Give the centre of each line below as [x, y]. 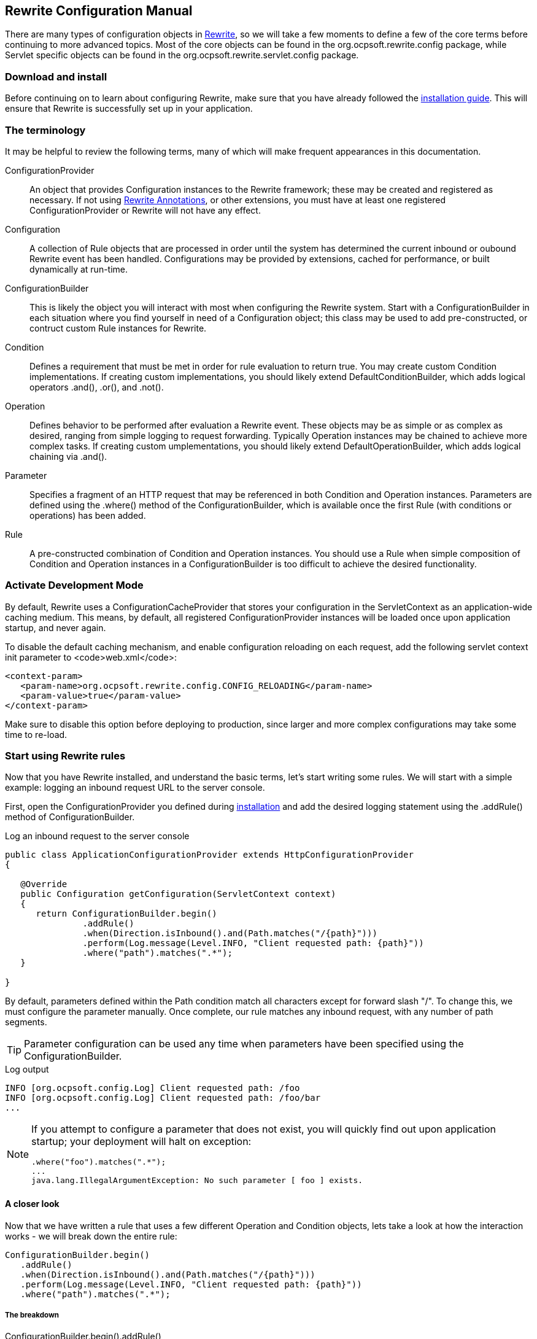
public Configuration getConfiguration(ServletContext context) [178, 894]
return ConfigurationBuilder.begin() [126, 914]
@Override [44, 884]
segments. [26, 1022]
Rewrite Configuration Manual [99, 11]
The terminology [45, 130]
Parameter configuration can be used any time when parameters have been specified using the [244, 1044]
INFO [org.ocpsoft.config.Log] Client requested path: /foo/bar [163, 1098]
